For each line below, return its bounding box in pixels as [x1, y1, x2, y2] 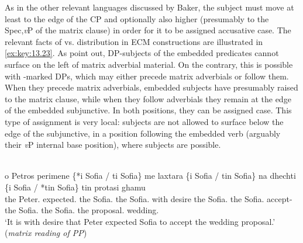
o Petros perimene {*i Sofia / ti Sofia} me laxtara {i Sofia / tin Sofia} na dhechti [5, 169, 296, 182]
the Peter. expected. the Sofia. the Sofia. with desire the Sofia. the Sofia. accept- [5, 192, 292, 204]
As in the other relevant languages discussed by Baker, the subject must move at [5, 1, 294, 13]
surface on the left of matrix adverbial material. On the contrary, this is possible [5, 58, 293, 70]
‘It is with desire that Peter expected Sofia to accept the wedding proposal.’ [5, 215, 276, 227]
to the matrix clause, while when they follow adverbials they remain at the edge [5, 92, 291, 105]
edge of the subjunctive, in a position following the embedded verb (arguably [5, 127, 281, 139]
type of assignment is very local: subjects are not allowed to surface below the [5, 115, 284, 127]
